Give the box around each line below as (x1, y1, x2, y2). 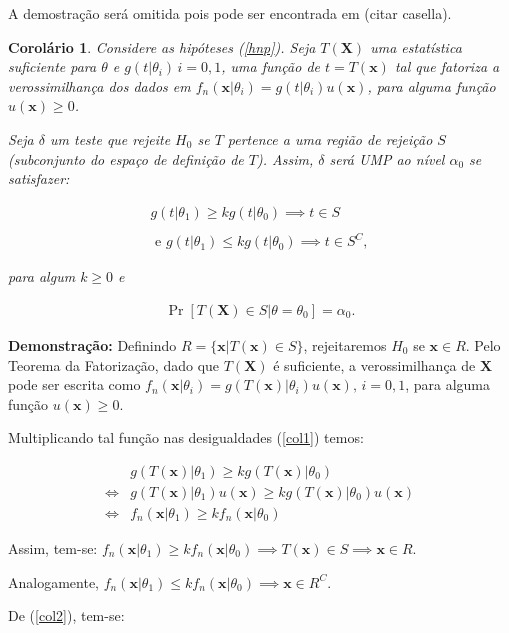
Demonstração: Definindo (8, 334, 177, 355)
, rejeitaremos (303, 334, 387, 355)
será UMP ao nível (329, 148, 445, 169)
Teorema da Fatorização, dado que (8, 354, 220, 375)
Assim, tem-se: (8, 538, 98, 559)
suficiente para (8, 56, 97, 77)
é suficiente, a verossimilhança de (273, 354, 476, 375)
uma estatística (370, 36, 462, 57)
